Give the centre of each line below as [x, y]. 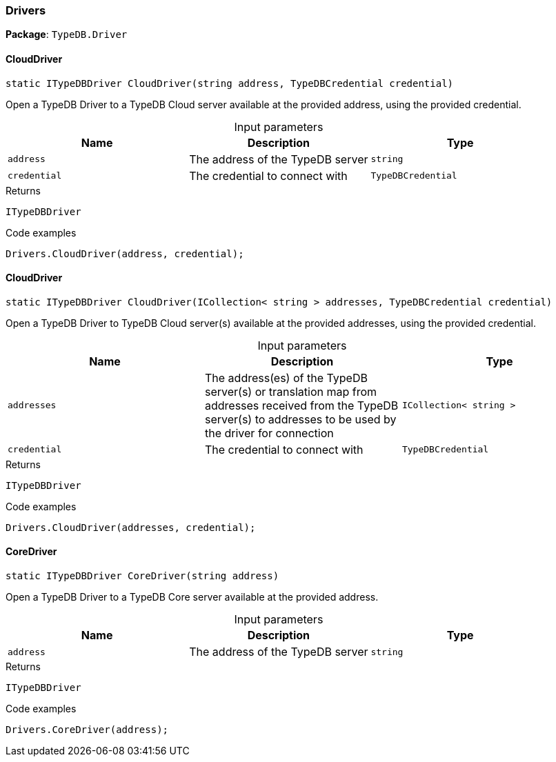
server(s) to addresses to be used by [300, 419]
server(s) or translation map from [291, 391]
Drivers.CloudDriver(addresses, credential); [131, 527]
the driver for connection [269, 433]
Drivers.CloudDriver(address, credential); [125, 253]
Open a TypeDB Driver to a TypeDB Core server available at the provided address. [192, 597]
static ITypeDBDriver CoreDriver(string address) [142, 576]
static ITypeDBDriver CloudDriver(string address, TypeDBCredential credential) [230, 83]
